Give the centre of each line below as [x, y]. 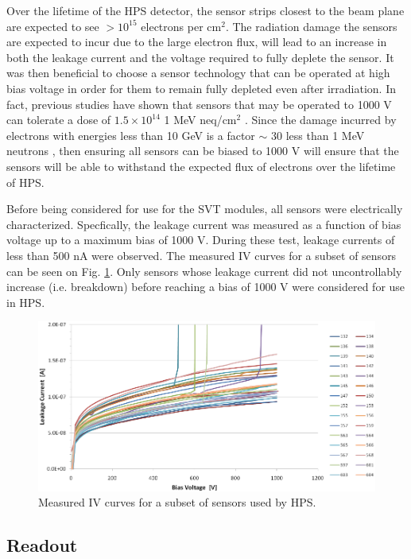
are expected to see [53, 26]
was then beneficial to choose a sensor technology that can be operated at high [198, 73]
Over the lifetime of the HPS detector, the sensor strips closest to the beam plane [205, 10]
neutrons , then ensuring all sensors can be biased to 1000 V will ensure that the [203, 151]
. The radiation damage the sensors [311, 26]
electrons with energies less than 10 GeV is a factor [131, 135]
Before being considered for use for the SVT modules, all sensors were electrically [205, 209]
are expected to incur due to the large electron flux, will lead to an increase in [197, 42]
